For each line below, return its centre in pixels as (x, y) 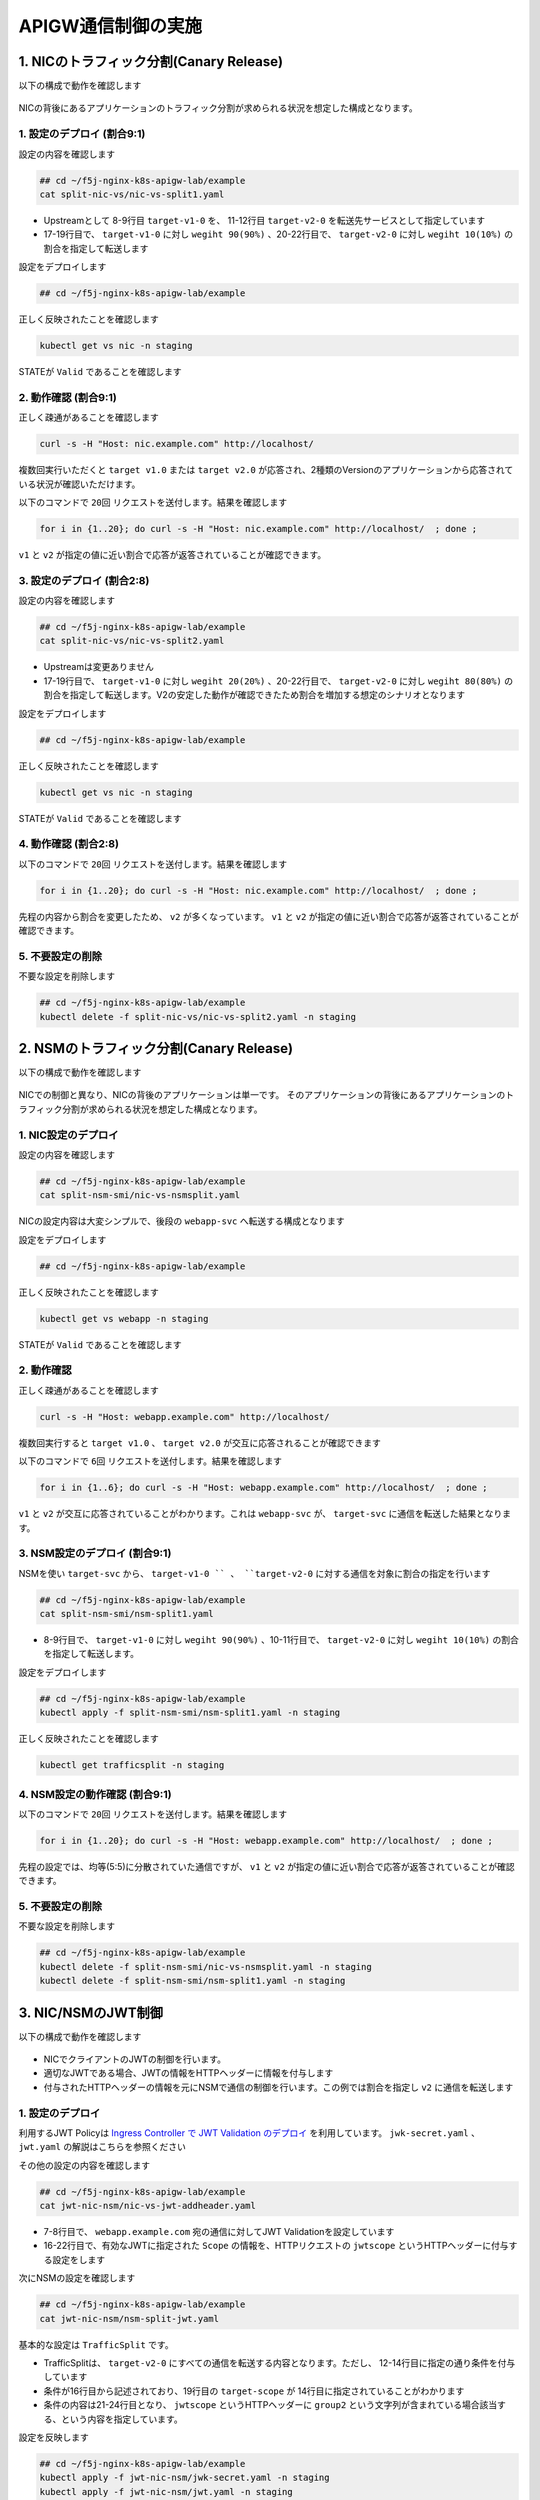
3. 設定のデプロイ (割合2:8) (84, 580)
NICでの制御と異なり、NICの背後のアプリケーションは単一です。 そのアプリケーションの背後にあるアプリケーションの (262, 1095)
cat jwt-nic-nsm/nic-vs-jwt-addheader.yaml (148, 2206)
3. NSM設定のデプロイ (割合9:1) (95, 1553)
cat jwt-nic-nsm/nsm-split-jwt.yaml (129, 2318)
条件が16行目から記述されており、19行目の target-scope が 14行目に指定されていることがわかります (254, 2391)
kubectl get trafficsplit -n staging (132, 1765)
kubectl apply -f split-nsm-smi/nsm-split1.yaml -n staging (190, 1713)
